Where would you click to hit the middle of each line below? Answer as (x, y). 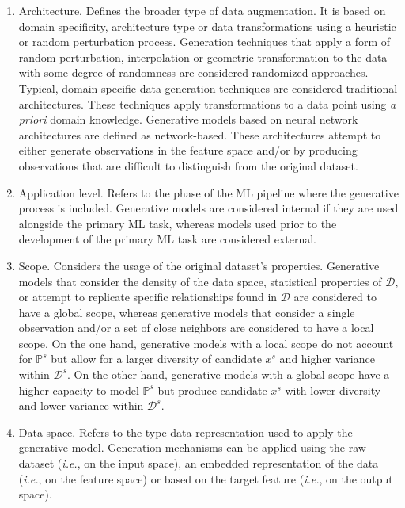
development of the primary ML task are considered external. (168, 239)
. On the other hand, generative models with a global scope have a (228, 374)
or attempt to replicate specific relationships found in (148, 297)
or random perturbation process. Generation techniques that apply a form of (204, 42)
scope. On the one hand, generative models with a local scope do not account (206, 343)
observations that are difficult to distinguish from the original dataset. (188, 165)
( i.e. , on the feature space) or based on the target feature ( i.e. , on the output (206, 478)
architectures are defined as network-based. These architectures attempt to (200, 134)
